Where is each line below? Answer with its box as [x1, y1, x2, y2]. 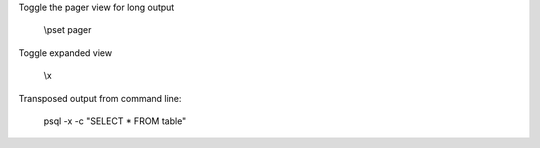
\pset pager [43, 24, 92, 36]
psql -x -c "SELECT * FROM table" [43, 115, 187, 127]
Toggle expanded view [18, 46, 113, 59]
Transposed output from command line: [18, 92, 182, 104]
